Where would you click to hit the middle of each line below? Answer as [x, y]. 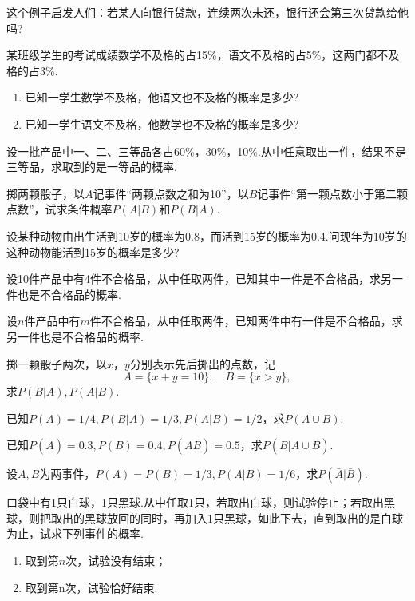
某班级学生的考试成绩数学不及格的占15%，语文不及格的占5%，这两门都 [192, 55]
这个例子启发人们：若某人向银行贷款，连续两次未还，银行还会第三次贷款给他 [207, 12]
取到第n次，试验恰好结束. [91, 587]
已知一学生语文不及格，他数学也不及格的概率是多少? [162, 123]
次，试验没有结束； [116, 561]
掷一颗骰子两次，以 [57, 363]
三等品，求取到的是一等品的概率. [92, 167]
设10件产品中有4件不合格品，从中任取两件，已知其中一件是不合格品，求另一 [205, 279]
